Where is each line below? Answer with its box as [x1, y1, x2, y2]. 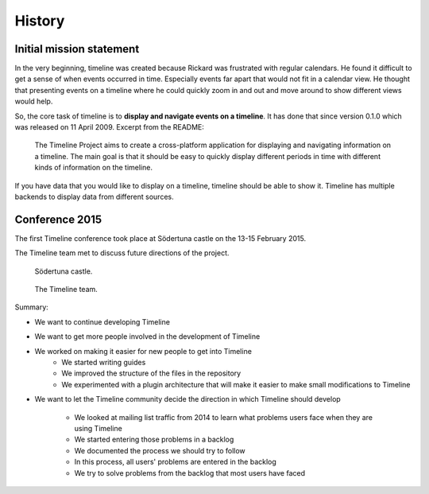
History [14, 12, 65, 29]
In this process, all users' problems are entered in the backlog [74, 457, 277, 467]
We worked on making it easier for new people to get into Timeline [34, 346, 252, 356]
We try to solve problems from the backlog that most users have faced [74, 468, 306, 477]
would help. [14, 96, 53, 107]
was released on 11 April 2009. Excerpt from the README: [14, 123, 204, 132]
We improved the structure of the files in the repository [61, 368, 242, 378]
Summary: [14, 302, 49, 312]
